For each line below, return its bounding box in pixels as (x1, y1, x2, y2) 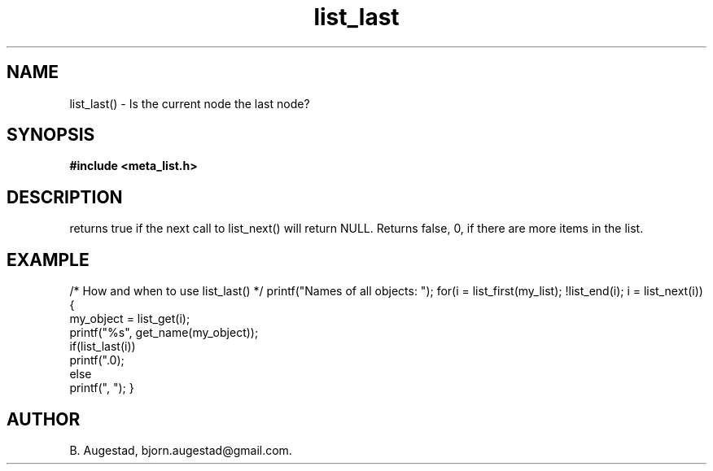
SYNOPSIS (7, 124, 95, 146)
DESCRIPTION (7, 186, 123, 207)
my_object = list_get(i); (69, 312, 190, 326)
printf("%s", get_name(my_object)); (69, 325, 259, 340)
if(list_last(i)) (69, 339, 136, 354)
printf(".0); (69, 353, 125, 368)
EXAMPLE (7, 249, 90, 270)
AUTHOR (7, 408, 81, 430)
